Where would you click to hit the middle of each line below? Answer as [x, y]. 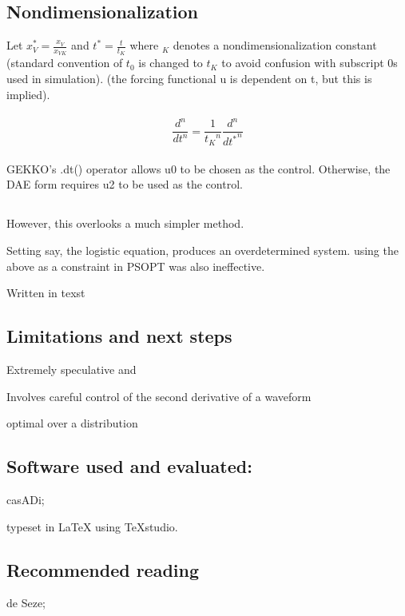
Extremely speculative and [71, 369]
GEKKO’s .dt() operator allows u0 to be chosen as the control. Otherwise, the [199, 168]
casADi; [26, 499]
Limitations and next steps [119, 336]
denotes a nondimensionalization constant [275, 45]
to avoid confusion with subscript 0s [310, 63]
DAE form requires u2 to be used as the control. [125, 184]
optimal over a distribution [72, 423]
